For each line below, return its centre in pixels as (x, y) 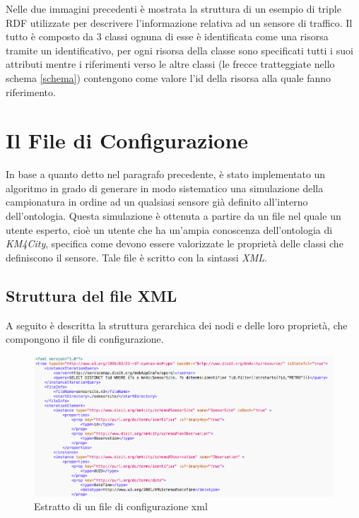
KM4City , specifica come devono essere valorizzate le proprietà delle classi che (175, 243)
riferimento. (31, 92)
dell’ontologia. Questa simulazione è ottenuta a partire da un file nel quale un (173, 216)
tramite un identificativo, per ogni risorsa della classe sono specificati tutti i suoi (179, 50)
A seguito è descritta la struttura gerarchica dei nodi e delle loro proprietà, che (177, 325)
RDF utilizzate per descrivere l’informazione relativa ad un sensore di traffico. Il (179, 22)
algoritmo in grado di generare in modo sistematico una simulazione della (165, 188)
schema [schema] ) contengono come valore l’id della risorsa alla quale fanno (169, 77)
